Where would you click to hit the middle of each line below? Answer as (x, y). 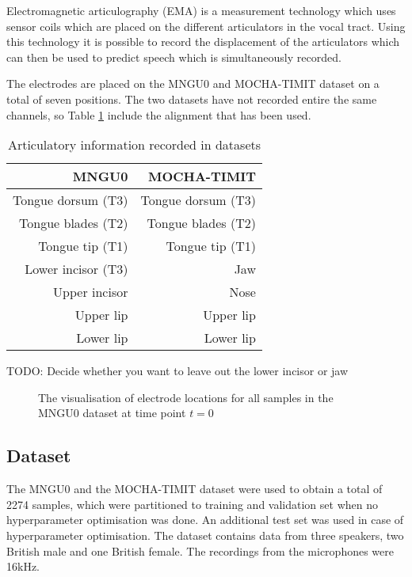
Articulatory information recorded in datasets (134, 145)
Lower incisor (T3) (76, 269)
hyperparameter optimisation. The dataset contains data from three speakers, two (205, 535)
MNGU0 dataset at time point (112, 413)
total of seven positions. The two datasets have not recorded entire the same (192, 99)
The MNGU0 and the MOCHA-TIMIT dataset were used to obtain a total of (195, 489)
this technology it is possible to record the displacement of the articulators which (203, 42)
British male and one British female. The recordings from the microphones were (200, 550)
